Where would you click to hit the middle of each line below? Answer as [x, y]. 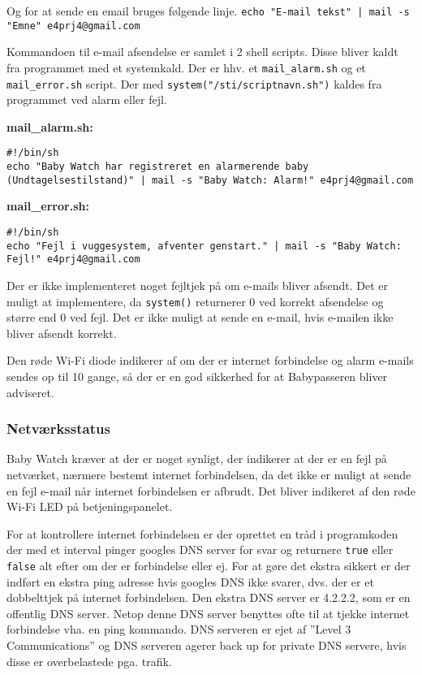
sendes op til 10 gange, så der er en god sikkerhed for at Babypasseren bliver [197, 376]
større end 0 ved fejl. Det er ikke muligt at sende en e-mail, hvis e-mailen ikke [200, 317]
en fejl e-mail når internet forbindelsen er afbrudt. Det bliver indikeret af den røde [211, 490]
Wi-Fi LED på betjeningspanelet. [90, 506]
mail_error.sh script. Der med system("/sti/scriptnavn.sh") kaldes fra [194, 83]
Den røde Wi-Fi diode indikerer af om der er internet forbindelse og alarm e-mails [210, 360]
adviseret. [30, 392]
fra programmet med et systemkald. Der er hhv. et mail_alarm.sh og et [186, 67]
